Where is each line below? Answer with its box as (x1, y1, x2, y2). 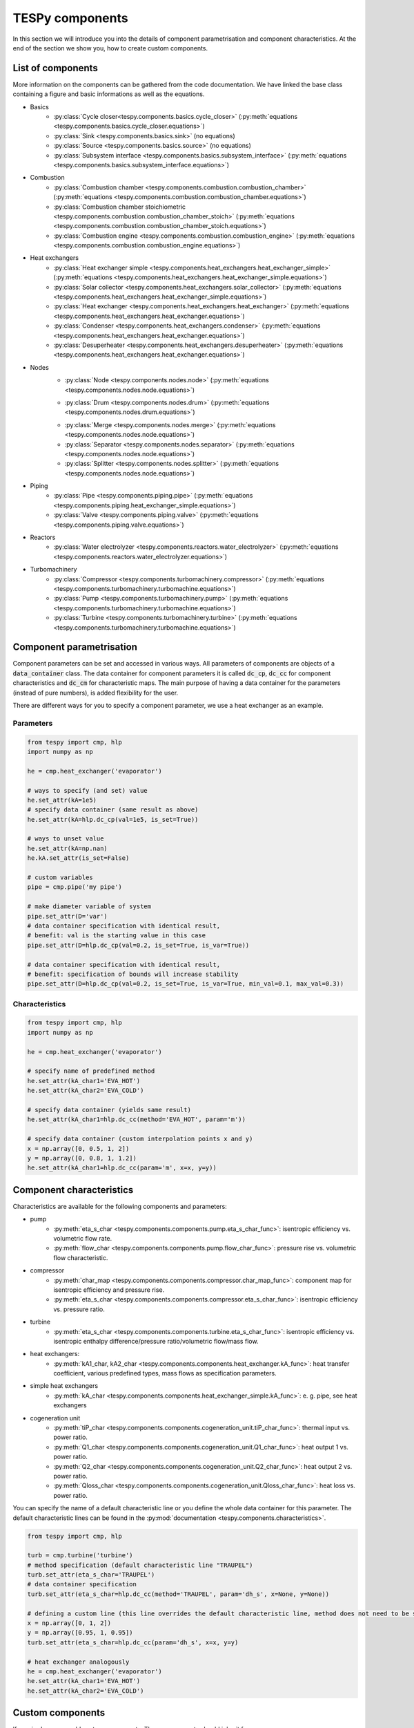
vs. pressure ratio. (53, 1305, 105, 1313)
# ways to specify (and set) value (27, 787, 148, 794)
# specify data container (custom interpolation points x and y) (27, 1135, 253, 1143)
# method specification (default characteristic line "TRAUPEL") (27, 1561, 253, 1569)
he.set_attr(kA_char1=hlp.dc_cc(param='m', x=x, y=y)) (27, 1164, 217, 1172)
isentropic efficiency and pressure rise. (53, 1286, 165, 1294)
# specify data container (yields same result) (27, 1106, 191, 1114)
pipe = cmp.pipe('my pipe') (27, 883, 122, 891)
